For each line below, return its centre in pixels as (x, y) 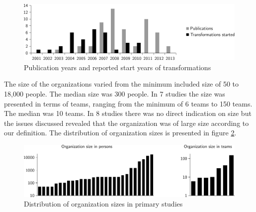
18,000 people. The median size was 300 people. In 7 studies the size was (115, 94)
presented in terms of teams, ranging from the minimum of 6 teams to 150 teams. (128, 103)
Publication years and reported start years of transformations (118, 67)
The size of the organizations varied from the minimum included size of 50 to (122, 84)
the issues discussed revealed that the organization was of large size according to (127, 123)
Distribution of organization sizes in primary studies (103, 204)
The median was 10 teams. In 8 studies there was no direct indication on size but (128, 113)
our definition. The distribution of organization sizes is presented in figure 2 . (120, 133)
